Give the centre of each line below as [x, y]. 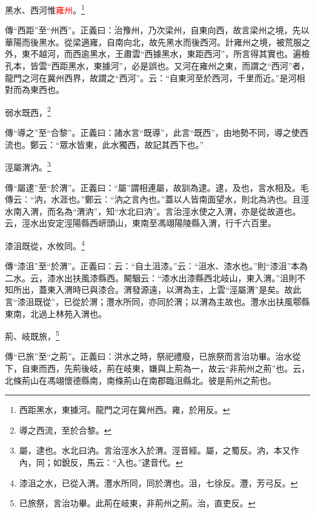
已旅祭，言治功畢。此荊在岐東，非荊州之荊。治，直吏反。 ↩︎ [137, 503]
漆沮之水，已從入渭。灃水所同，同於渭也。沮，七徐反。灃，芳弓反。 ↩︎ [158, 482]
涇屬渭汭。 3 [28, 166]
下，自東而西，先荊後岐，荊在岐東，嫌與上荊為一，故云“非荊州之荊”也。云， [157, 368]
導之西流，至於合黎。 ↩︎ [65, 430]
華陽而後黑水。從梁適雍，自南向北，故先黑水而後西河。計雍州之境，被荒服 [153, 42]
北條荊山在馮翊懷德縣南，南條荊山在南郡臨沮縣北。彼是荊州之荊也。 [141, 380]
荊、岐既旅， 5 [32, 335]
